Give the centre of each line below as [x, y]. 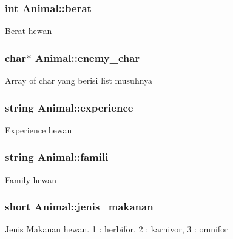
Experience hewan [39, 130]
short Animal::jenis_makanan [79, 207]
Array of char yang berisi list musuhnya [79, 80]
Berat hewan [29, 31]
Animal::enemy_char [87, 57]
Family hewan [31, 179]
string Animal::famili [57, 157]
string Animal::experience [69, 107]
